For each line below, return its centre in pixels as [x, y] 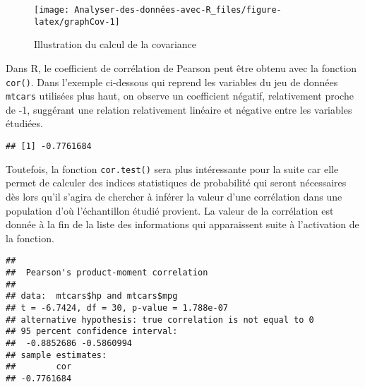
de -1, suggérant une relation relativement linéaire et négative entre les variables [179, 109]
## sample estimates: [56, 355]
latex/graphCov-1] [77, 22]
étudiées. [24, 123]
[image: [52, 10]
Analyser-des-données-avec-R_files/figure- [178, 10]
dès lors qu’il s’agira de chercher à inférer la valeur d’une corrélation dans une [174, 196]
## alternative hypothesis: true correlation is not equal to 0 [160, 320]
